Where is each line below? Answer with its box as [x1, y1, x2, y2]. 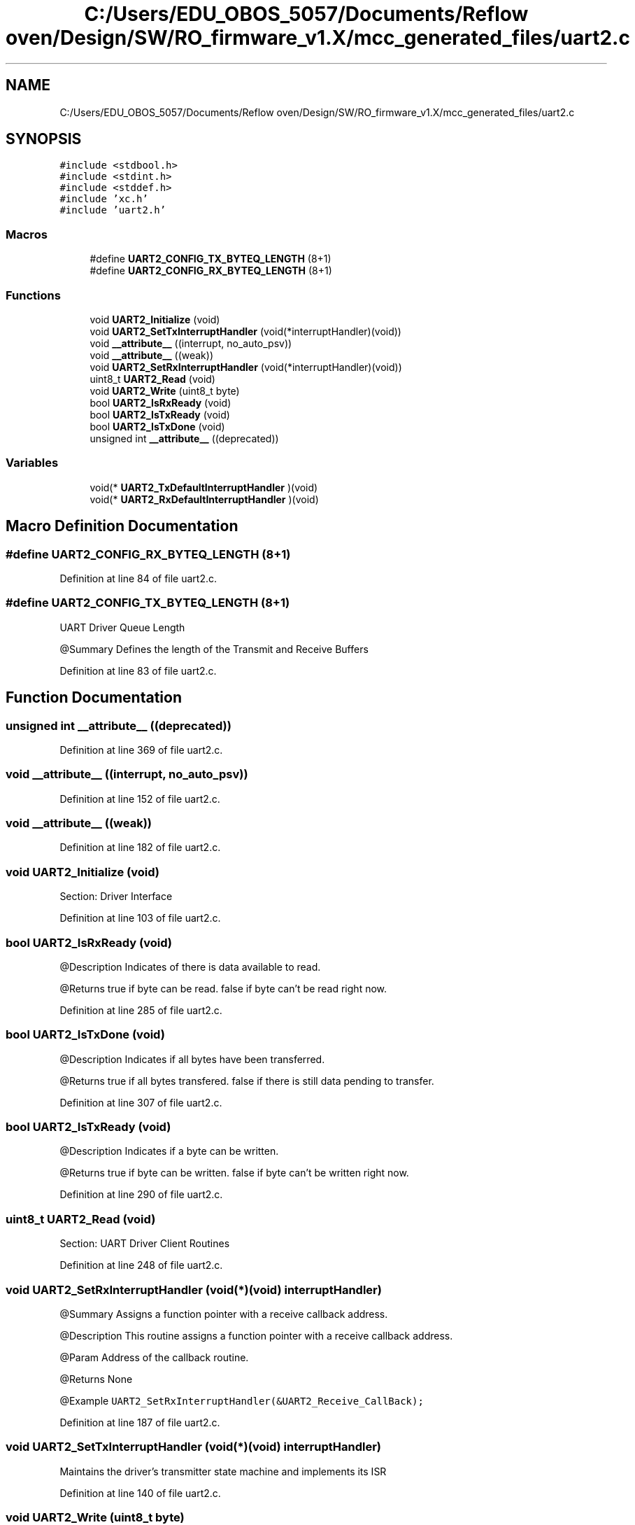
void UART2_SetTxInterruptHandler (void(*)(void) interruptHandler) [6, 1440, 381, 1454]
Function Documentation [6, 689, 182, 707]
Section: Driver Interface [59, 890, 173, 903]
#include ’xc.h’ [59, 193, 148, 205]
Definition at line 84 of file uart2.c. [59, 572, 217, 584]
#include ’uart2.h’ [59, 204, 166, 216]
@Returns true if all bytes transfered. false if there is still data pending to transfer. [59, 1074, 434, 1087]
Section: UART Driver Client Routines [59, 1237, 230, 1250]
